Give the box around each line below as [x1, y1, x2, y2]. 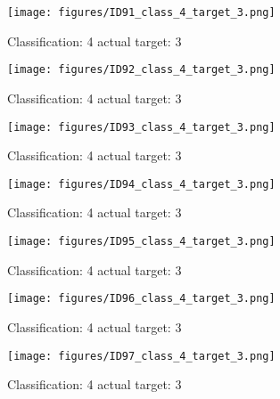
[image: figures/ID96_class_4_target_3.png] [7, 292, 276, 305]
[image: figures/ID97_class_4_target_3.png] [7, 349, 276, 362]
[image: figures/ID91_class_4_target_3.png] [7, 6, 276, 19]
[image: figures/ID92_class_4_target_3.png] [7, 63, 276, 77]
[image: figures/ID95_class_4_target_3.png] [7, 235, 276, 248]
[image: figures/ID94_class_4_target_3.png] [7, 177, 276, 191]
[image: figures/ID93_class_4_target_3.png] [7, 120, 276, 134]
